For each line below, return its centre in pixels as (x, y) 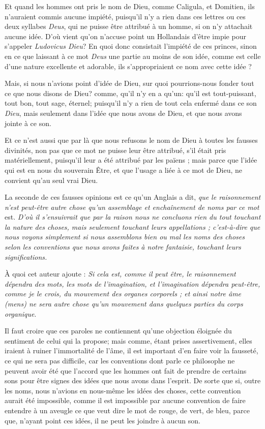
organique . (21, 313)
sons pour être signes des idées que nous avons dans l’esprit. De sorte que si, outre (133, 380)
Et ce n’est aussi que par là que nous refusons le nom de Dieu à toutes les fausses (131, 140)
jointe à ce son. (28, 123)
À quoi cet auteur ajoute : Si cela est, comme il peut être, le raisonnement (120, 274)
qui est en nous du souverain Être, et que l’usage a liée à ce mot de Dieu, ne (123, 170)
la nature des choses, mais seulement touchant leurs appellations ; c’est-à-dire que (132, 226)
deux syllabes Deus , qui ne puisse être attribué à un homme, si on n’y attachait (129, 26)
